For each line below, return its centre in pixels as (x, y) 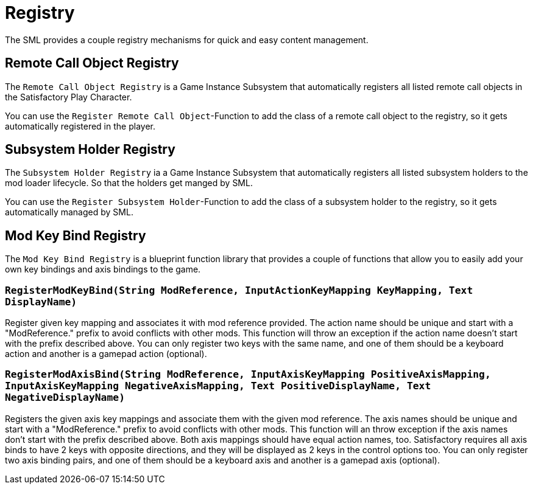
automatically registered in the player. (80, 126)
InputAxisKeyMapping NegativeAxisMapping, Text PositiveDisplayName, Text (218, 386)
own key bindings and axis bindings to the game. (103, 269)
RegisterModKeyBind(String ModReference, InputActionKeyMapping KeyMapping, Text (239, 290)
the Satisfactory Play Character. (69, 97)
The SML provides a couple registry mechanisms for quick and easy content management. (187, 40)
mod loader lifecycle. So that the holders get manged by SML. (129, 183)
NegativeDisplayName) (65, 398)
